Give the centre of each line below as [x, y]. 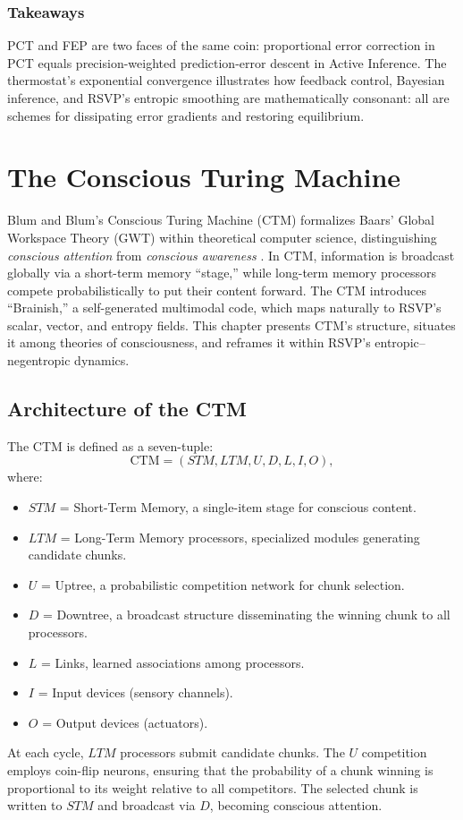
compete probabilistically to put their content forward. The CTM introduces [217, 290]
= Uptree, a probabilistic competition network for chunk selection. [223, 584]
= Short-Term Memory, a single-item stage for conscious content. [238, 507]
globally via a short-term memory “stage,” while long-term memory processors [222, 273]
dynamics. [102, 360]
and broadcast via [147, 805]
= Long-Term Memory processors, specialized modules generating [240, 537]
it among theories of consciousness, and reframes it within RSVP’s [189, 342]
